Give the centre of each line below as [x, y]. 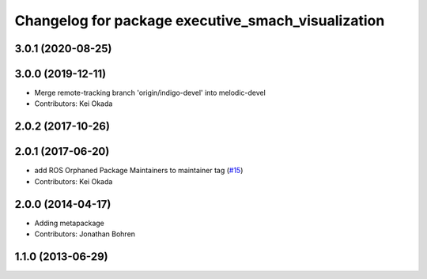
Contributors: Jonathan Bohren [85, 234]
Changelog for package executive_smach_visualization [200, 21]
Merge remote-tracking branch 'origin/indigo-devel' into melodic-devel [150, 93]
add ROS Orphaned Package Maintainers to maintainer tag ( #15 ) [139, 171]
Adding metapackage [69, 223]
